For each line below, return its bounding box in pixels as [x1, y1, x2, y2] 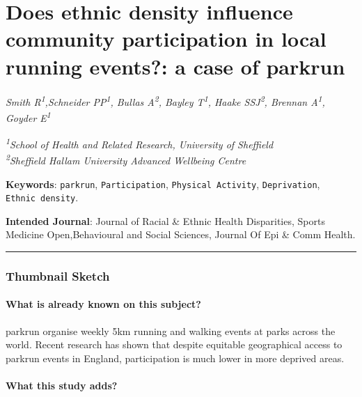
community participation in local [6, 24, 326, 53]
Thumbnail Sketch [6, 267, 110, 284]
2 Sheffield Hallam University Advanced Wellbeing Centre [6, 151, 246, 167]
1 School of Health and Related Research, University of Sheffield [6, 135, 274, 151]
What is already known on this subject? [6, 297, 201, 311]
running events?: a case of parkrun [6, 52, 345, 80]
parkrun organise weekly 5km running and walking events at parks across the [6, 323, 336, 338]
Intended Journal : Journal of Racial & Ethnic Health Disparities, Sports [6, 213, 325, 228]
